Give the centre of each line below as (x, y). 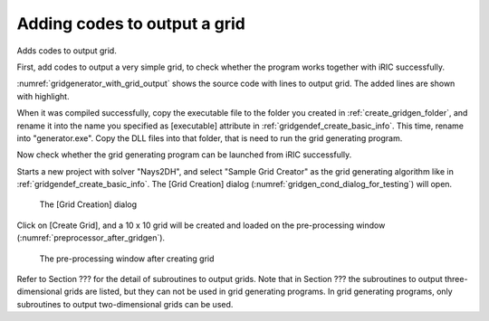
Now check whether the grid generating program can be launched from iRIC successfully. (184, 155)
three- (456, 279)
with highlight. (43, 96)
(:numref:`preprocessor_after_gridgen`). (91, 238)
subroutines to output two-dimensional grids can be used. (125, 304)
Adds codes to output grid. (67, 51)
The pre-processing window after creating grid (127, 259)
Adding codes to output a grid (131, 24)
